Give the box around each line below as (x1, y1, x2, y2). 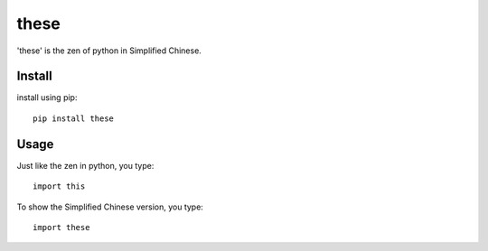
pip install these (33, 113, 115, 124)
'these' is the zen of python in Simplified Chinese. (16, 45, 202, 56)
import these (33, 222, 90, 232)
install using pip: (16, 92, 78, 103)
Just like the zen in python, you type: (16, 160, 155, 171)
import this (33, 181, 86, 191)
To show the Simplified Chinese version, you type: (16, 201, 203, 212)
